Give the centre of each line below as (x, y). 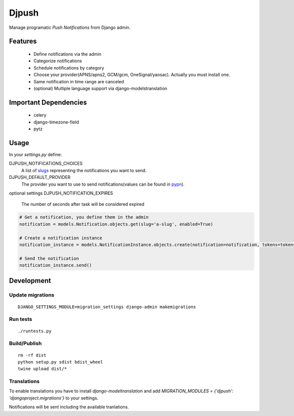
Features (23, 41)
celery (40, 115)
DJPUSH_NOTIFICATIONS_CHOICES (46, 164)
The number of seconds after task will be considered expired (83, 204)
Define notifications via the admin (67, 54)
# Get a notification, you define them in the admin (84, 217)
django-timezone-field (56, 122)
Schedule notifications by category (69, 68)
